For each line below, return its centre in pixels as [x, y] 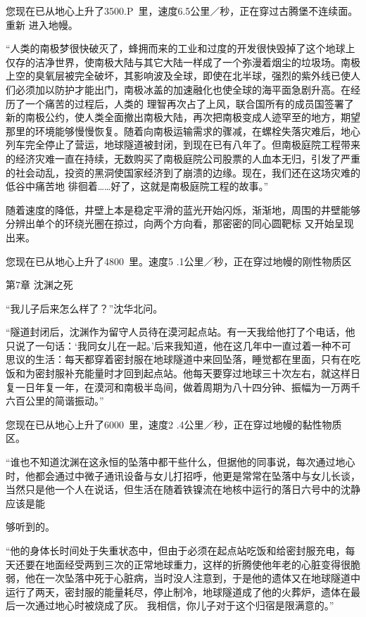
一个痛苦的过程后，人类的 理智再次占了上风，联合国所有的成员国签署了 [189, 103]
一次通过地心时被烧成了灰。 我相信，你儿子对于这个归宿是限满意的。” [175, 605]
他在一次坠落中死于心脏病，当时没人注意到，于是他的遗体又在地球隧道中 [193, 578]
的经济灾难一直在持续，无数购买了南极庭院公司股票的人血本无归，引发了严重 [183, 158]
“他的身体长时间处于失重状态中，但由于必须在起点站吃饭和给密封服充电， [176, 550]
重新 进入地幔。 [42, 24]
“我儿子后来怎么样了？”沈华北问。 [84, 308]
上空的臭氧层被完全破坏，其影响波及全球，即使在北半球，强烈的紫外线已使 [178, 76]
